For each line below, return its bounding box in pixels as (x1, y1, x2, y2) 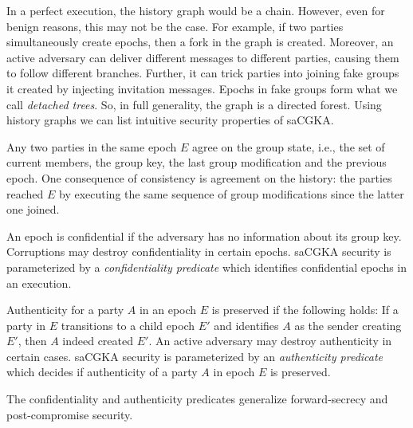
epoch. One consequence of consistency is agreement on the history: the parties (6, 169, 392, 186)
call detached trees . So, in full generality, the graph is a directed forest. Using (6, 96, 382, 112)
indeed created (62, 332, 134, 349)
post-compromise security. (6, 406, 133, 422)
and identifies (214, 316, 279, 333)
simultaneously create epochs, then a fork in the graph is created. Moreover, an (6, 33, 394, 50)
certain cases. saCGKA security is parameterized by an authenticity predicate (6, 348, 383, 364)
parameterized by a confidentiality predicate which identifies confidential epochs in (6, 258, 407, 275)
